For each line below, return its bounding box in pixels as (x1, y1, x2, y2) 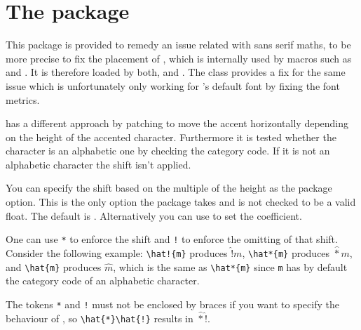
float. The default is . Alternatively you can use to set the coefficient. (6, 208, 302, 223)
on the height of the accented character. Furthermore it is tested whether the (6, 129, 336, 144)
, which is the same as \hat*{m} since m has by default (113, 259, 348, 274)
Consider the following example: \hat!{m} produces (6, 246, 228, 260)
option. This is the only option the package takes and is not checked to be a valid (6, 194, 356, 209)
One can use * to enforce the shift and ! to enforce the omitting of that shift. (6, 232, 338, 246)
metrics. (6, 92, 40, 107)
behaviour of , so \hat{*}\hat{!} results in (6, 310, 193, 325)
